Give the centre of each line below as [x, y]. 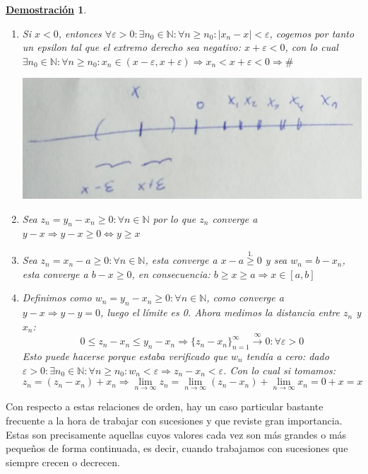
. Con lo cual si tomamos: [279, 370]
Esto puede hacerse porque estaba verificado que [125, 356]
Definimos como [57, 297]
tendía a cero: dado [287, 356]
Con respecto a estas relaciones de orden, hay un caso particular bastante [165, 406]
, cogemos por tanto [312, 33]
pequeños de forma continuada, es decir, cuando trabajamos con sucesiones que [177, 448]
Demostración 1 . [46, 9]
